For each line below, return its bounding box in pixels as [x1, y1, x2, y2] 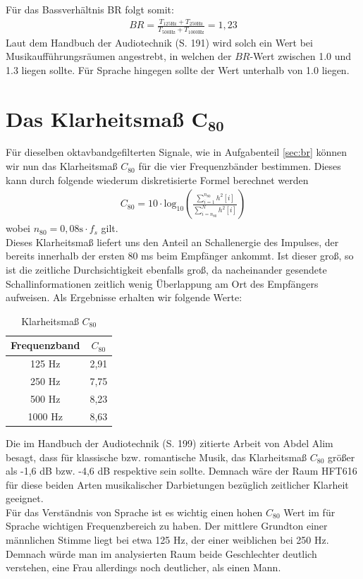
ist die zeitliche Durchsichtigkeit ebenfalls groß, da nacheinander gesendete [6, 262, 327, 277]
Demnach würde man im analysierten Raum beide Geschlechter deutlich [6, 546, 317, 561]
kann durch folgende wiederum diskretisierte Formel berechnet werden [6, 172, 309, 187]
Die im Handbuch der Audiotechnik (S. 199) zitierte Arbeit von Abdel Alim [6, 435, 333, 450]
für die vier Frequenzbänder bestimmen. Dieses [138, 159, 341, 173]
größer [328, 449, 355, 464]
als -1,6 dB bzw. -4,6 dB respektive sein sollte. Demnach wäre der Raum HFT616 [6, 463, 357, 478]
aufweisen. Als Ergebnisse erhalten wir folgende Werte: [6, 290, 242, 305]
